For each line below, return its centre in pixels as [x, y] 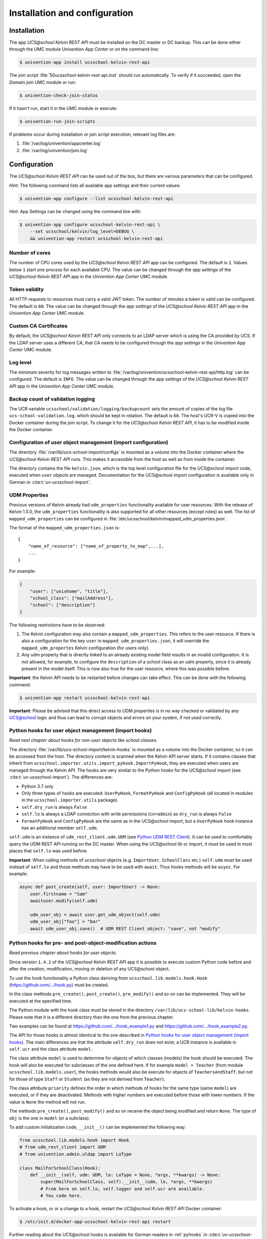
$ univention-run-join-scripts [58, 121]
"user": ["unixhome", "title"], [69, 591]
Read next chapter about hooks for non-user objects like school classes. [83, 740]
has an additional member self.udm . [60, 828]
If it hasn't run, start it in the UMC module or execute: [63, 108]
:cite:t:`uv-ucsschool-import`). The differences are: [61, 777]
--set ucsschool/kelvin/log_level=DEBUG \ [82, 231]
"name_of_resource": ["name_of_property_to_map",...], [96, 546]
